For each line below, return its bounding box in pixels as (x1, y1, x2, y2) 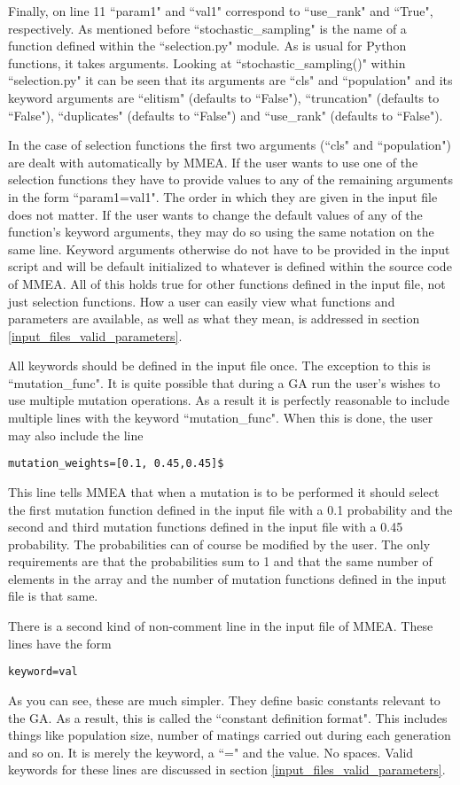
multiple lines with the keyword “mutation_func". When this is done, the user (8, 408, 433, 427)
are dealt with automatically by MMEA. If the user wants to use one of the (8, 152, 418, 171)
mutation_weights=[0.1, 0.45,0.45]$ (8, 457, 224, 470)
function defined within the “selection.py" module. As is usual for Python (8, 36, 407, 55)
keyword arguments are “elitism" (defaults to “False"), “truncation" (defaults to (8, 88, 440, 106)
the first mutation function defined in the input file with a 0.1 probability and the (8, 500, 453, 518)
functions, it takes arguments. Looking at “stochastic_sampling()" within (8, 53, 406, 72)
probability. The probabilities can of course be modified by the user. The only (8, 534, 431, 553)
